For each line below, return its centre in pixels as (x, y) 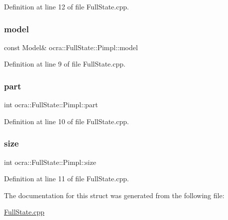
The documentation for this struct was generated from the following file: (114, 195)
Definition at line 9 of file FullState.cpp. (65, 64)
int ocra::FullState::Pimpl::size (50, 162)
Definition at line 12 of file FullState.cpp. (66, 6)
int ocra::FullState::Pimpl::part (51, 105)
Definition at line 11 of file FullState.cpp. (66, 179)
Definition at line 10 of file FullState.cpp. (66, 121)
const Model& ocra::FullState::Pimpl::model (71, 47)
